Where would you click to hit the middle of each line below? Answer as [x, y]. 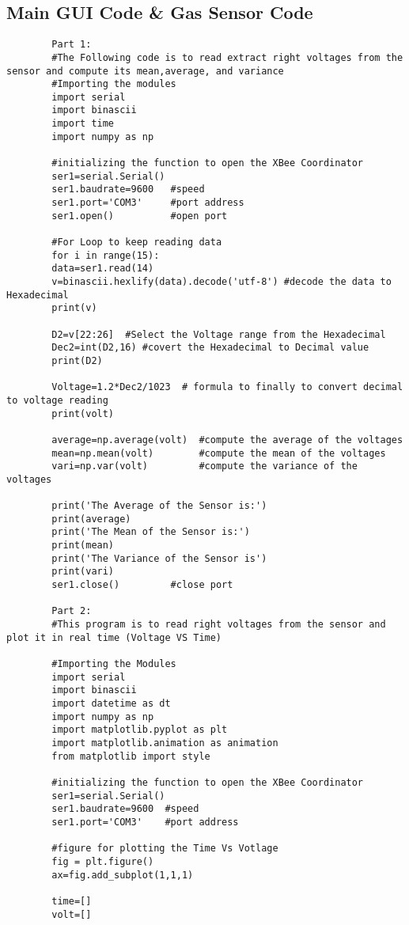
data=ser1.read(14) [103, 269]
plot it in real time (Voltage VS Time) [114, 637]
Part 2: [72, 611]
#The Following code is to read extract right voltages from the [227, 57]
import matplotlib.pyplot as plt [140, 730]
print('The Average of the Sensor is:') [159, 506]
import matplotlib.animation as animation [165, 743]
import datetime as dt [111, 704]
